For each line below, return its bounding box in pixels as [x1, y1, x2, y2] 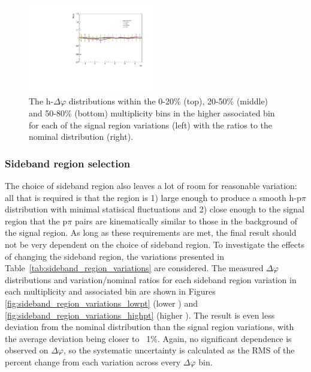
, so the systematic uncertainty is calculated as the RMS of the [63, 344, 295, 356]
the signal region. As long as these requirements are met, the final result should [5, 226, 297, 239]
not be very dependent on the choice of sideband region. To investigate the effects [5, 238, 304, 250]
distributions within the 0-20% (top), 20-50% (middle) [68, 95, 268, 107]
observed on [5, 344, 49, 356]
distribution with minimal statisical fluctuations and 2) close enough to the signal [5, 203, 304, 215]
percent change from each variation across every [5, 355, 181, 368]
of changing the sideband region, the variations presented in [5, 250, 224, 262]
